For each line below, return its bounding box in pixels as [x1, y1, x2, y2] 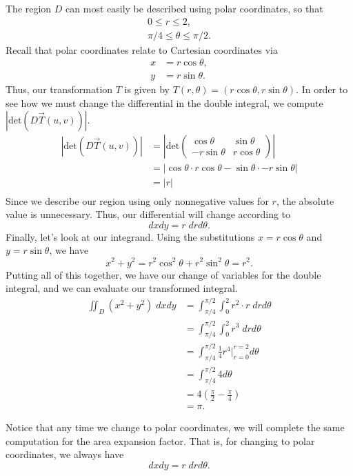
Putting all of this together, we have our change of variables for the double [6, 267, 321, 281]
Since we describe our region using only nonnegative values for [6, 193, 269, 208]
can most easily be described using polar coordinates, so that [65, 1, 323, 15]
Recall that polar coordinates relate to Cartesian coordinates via [6, 42, 278, 57]
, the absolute [276, 193, 334, 208]
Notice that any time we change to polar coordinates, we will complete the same [6, 420, 345, 435]
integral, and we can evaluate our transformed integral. [6, 281, 238, 295]
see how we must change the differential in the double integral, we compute [6, 95, 323, 110]
